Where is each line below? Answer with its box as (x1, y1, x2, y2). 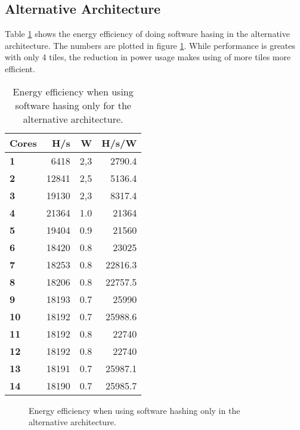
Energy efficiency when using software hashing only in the (29, 404, 240, 416)
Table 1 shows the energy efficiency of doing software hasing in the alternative (5, 27, 290, 40)
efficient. (5, 62, 35, 75)
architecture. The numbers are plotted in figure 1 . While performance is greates (5, 39, 296, 51)
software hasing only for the (15, 98, 131, 112)
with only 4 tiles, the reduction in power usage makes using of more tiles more (5, 51, 291, 63)
